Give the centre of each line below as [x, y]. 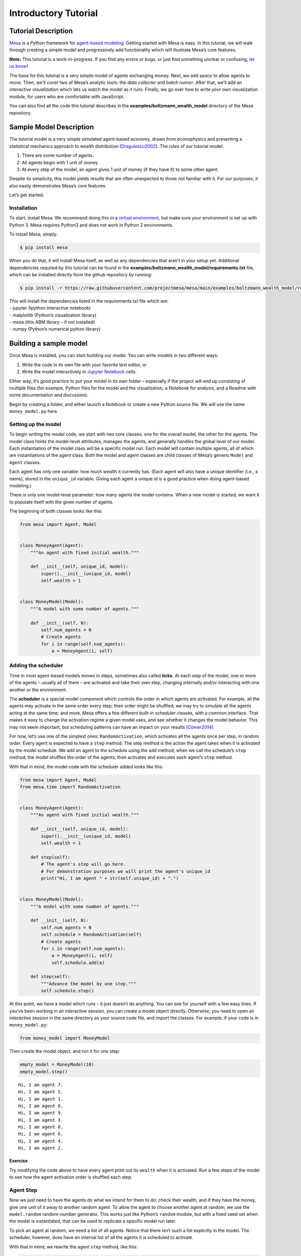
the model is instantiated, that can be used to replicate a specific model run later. [93, 1221]
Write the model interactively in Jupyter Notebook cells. [79, 372]
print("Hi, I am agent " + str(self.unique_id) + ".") [110, 878]
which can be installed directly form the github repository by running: [81, 274]
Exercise [19, 1161]
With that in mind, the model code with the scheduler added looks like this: [86, 767]
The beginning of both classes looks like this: [56, 511]
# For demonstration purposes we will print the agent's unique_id [126, 871]
